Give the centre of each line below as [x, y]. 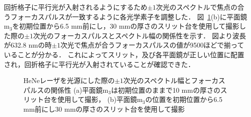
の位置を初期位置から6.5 [184, 99]
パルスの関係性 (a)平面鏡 [63, 90]
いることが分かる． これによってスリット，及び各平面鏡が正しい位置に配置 [124, 54]
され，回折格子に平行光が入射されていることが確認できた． [99, 64]
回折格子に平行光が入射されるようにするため [76, 7]
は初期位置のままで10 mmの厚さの [165, 90]
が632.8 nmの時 [28, 45]
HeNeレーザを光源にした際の [69, 80]
